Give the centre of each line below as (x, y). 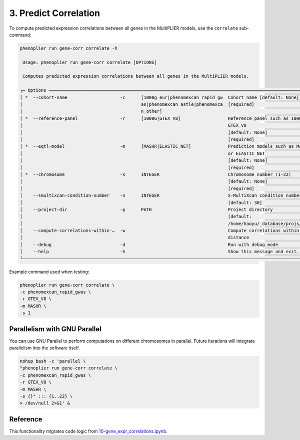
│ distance (134, 238)
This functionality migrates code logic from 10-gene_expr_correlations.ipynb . (88, 431)
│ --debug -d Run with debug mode (149, 245)
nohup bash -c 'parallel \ (53, 361)
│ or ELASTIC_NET (142, 153)
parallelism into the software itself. (44, 348)
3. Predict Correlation (54, 13)
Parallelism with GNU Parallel (55, 329)
